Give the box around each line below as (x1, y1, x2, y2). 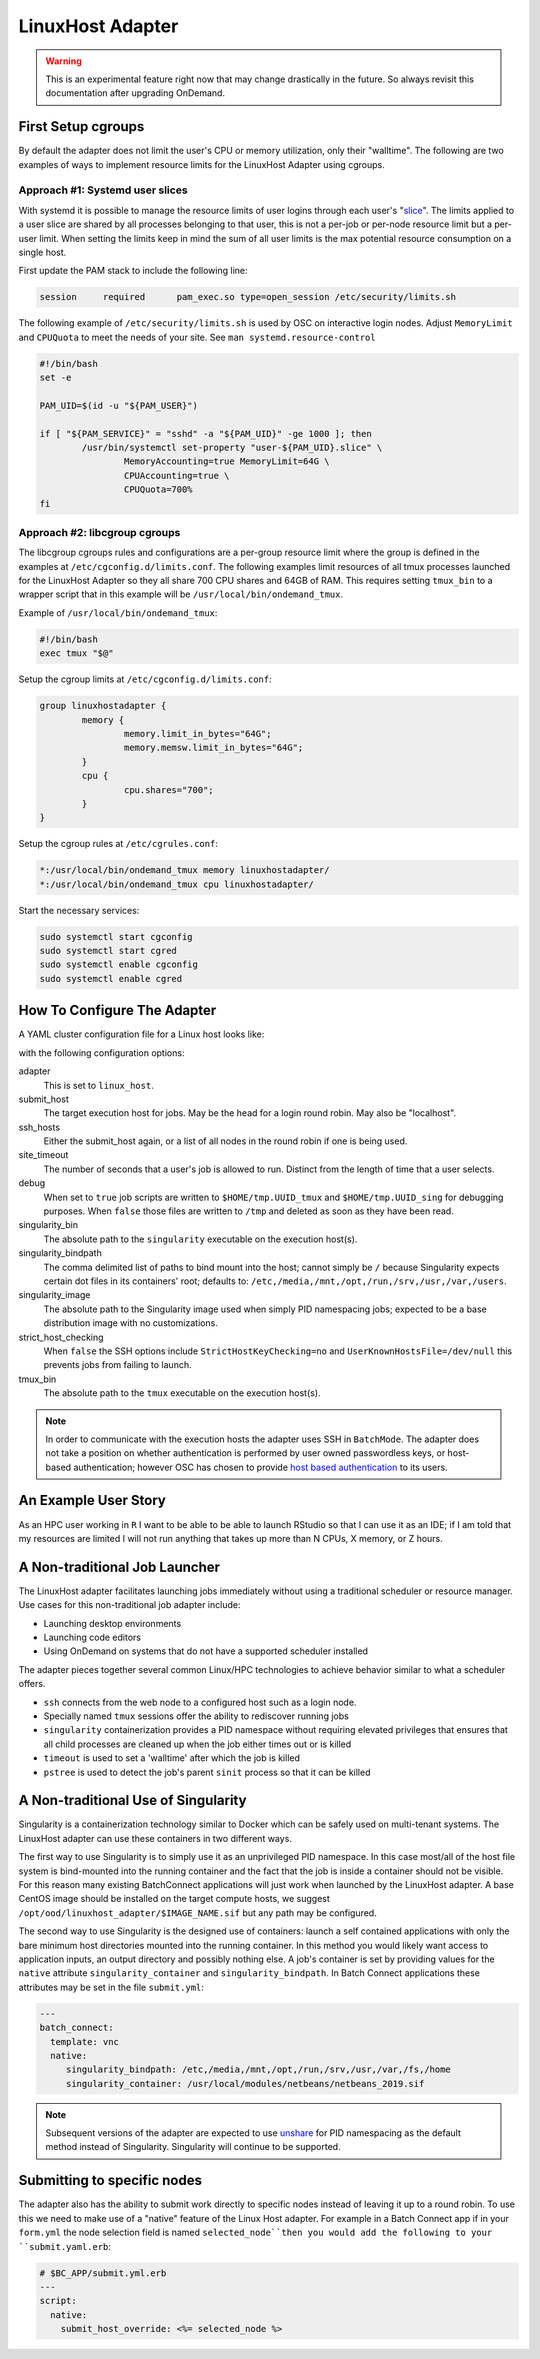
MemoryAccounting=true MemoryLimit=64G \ (123, 456, 330, 467)
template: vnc (50, 2036, 120, 2047)
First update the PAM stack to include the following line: (18, 265, 249, 277)
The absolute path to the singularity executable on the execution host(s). (43, 1233, 358, 1245)
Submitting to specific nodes (18, 2172, 202, 2189)
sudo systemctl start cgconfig (39, 931, 194, 942)
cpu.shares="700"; (123, 784, 214, 795)
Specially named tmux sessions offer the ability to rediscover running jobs (43, 1710, 349, 1722)
